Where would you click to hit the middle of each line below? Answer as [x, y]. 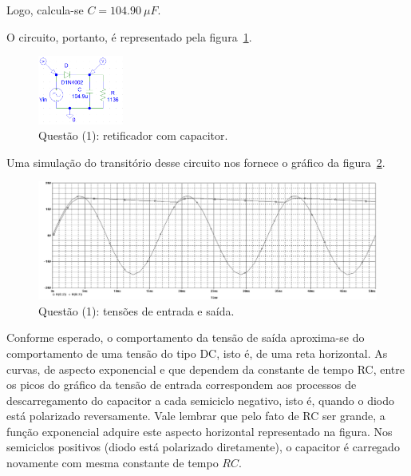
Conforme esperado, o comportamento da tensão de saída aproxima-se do [186, 337]
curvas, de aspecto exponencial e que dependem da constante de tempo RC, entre [205, 369]
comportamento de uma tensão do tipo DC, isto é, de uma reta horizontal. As [197, 353]
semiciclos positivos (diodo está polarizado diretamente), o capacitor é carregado [203, 447]
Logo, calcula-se [45, 10]
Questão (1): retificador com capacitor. [133, 135]
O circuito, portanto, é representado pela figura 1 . [129, 36]
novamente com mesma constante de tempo [113, 463]
